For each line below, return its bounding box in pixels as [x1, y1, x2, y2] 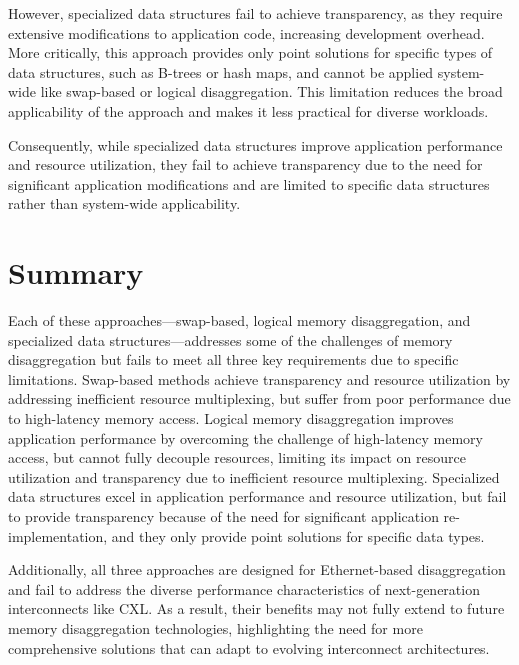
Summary [8, 252, 144, 293]
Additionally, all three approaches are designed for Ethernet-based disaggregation [8, 559, 506, 580]
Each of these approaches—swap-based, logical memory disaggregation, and [8, 310, 471, 331]
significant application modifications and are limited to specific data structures [8, 173, 490, 194]
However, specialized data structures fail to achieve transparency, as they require [8, 3, 503, 23]
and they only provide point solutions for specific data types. [111, 525, 485, 546]
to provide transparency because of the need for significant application [8, 506, 439, 526]
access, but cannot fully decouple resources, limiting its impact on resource [8, 447, 466, 468]
